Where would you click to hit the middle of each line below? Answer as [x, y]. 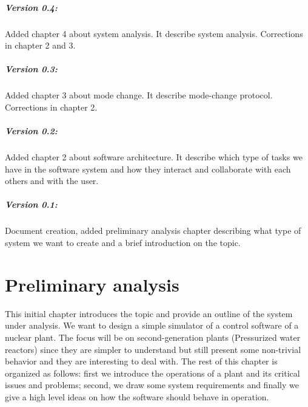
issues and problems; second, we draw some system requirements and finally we [152, 385]
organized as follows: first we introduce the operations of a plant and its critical [152, 373]
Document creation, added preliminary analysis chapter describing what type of [153, 231]
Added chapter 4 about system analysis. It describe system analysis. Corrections [154, 33]
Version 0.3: [31, 69]
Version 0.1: [31, 204]
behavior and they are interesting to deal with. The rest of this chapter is [141, 361]
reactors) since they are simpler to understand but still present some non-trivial [153, 349]
